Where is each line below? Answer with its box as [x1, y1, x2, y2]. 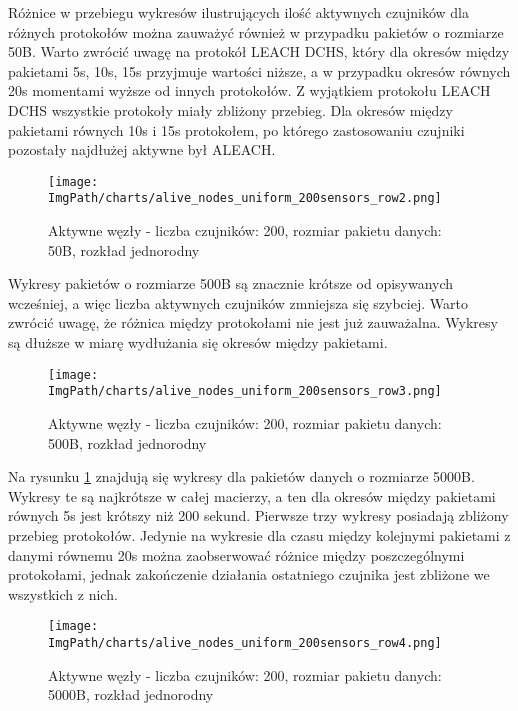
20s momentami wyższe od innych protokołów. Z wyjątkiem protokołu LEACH [8, 80, 491, 101]
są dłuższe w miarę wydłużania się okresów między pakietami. [8, 332, 388, 353]
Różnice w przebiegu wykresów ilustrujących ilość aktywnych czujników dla [8, 2, 469, 22]
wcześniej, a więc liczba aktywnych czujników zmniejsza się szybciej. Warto [8, 292, 468, 313]
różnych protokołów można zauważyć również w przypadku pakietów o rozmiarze [8, 21, 504, 42]
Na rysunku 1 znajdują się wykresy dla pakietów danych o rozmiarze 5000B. [8, 466, 475, 487]
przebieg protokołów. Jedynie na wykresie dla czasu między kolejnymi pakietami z [8, 524, 511, 545]
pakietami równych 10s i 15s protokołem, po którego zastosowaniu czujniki [8, 119, 465, 140]
